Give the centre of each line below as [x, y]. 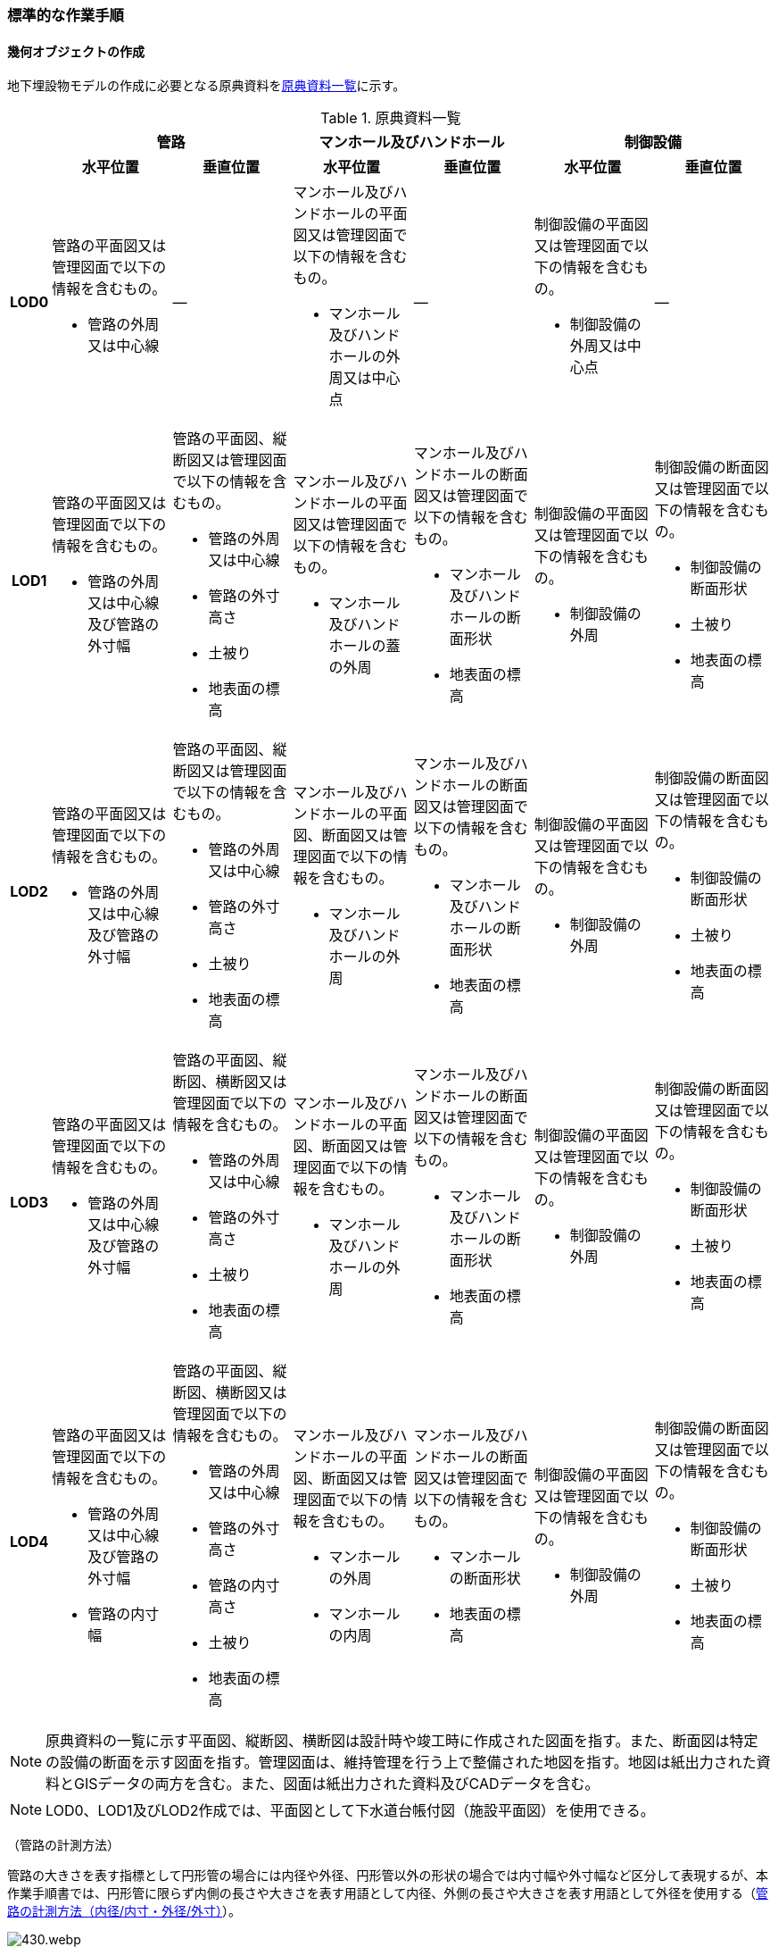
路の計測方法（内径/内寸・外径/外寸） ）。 [124, 1911]
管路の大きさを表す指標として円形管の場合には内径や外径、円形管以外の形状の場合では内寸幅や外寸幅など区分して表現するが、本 [388, 1876]
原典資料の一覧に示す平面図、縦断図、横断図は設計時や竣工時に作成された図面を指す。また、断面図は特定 [402, 1741]
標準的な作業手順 [66, 15]
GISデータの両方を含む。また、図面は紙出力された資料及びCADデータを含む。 [337, 1784]
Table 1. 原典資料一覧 [391, 118]
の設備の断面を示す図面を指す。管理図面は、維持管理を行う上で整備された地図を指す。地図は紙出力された [401, 1763]
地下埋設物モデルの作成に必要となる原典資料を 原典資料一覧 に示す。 [207, 86]
